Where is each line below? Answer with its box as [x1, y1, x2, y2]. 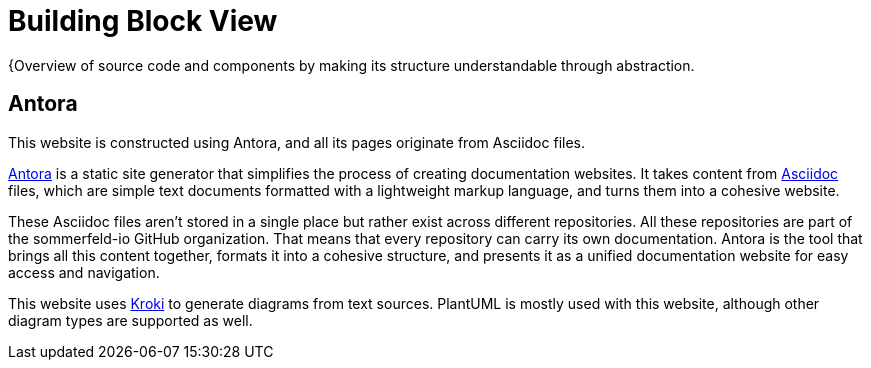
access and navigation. [8, 263, 160, 281]
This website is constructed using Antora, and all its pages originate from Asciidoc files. [8, 133, 586, 151]
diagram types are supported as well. [8, 311, 253, 329]
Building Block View [8, 4, 278, 38]
